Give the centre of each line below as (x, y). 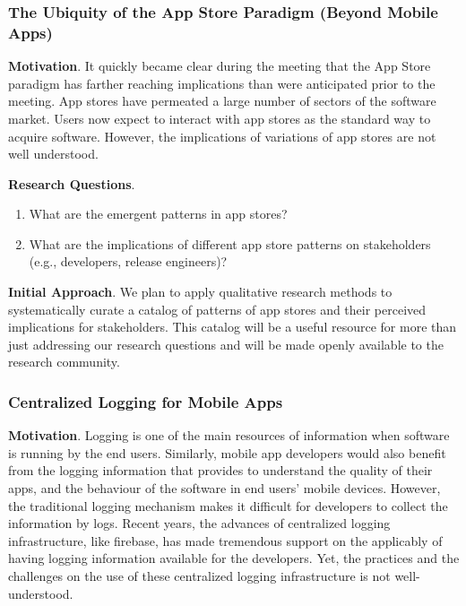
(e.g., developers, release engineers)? (128, 261)
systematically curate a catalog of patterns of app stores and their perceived (217, 309)
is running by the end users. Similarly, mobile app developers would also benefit (227, 452)
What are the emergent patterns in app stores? (158, 214)
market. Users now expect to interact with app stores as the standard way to (220, 118)
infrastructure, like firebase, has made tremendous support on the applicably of (225, 540)
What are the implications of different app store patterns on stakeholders (230, 243)
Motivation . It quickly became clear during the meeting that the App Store (220, 66)
